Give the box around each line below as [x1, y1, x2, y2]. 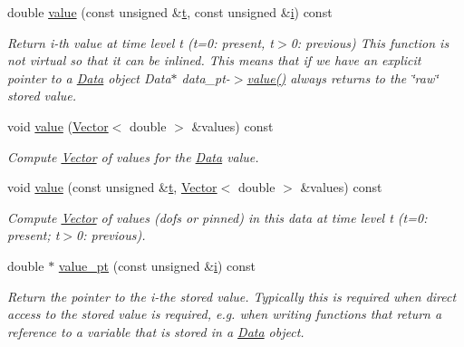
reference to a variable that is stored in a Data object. [7, 322, 304, 341]
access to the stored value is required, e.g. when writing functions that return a [7, 304, 442, 323]
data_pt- [181, 68, 230, 87]
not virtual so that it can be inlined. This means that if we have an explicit [7, 51, 421, 70]
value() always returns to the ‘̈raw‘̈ [246, 68, 439, 87]
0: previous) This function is [290, 33, 449, 52]
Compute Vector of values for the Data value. [7, 147, 259, 166]
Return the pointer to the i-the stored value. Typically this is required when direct [7, 286, 457, 305]
